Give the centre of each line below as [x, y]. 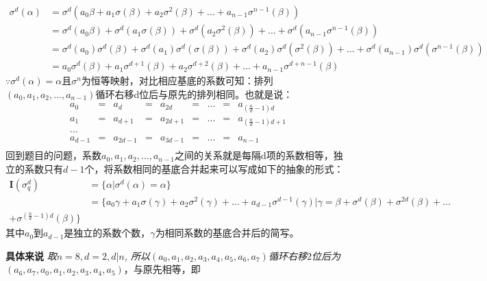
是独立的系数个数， [107, 233]
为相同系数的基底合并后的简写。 [227, 233]
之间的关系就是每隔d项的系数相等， [254, 155]
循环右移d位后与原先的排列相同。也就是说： [194, 94]
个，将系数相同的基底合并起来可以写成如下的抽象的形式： [214, 168]
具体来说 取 [31, 255]
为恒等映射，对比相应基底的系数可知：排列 [177, 81]
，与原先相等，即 [162, 269]
